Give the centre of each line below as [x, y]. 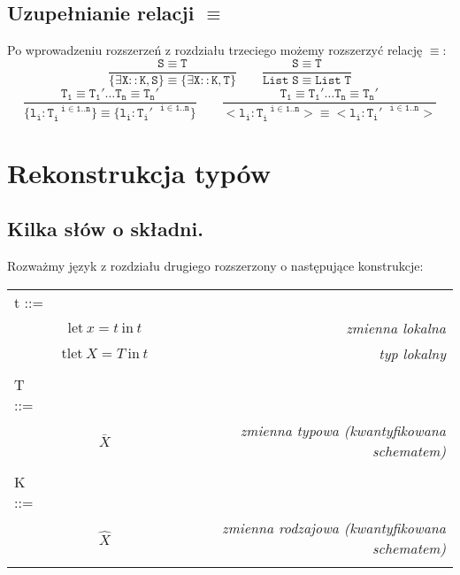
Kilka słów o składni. [105, 229]
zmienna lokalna [396, 327]
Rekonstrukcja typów [139, 172]
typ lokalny [412, 353]
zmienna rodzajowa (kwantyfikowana [334, 527]
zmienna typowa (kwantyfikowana [343, 430]
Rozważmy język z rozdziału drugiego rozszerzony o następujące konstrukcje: [215, 266]
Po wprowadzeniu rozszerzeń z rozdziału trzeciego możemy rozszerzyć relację [215, 50]
